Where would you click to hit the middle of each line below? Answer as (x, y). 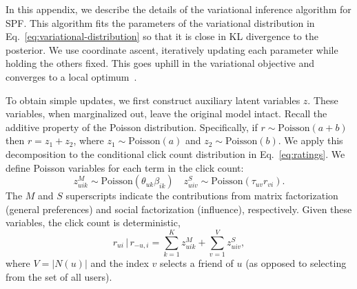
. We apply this (310, 140)
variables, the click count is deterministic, (93, 222)
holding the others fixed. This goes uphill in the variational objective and (160, 63)
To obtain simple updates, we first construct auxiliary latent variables (153, 100)
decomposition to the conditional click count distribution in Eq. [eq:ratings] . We (175, 153)
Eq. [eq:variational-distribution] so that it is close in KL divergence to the (162, 36)
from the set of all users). (59, 276)
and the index (120, 263)
